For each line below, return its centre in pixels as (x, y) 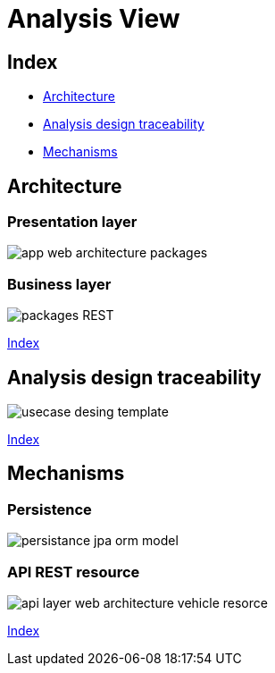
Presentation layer (72, 222)
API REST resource (74, 572)
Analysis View (94, 19)
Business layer (59, 284)
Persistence (50, 509)
